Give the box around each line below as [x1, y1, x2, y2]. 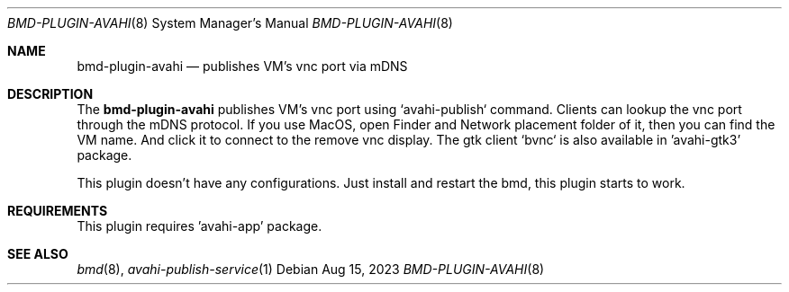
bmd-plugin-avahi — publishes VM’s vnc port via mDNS [77, 58, 408, 74]
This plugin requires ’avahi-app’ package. [77, 218, 322, 234]
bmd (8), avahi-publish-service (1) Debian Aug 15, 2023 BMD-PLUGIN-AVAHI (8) [77, 261, 545, 277]
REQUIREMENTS [7, 203, 108, 218]
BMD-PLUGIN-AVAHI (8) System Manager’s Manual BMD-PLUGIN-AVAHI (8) [7, 15, 453, 31]
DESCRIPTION [7, 86, 94, 102]
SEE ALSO [7, 246, 68, 261]
